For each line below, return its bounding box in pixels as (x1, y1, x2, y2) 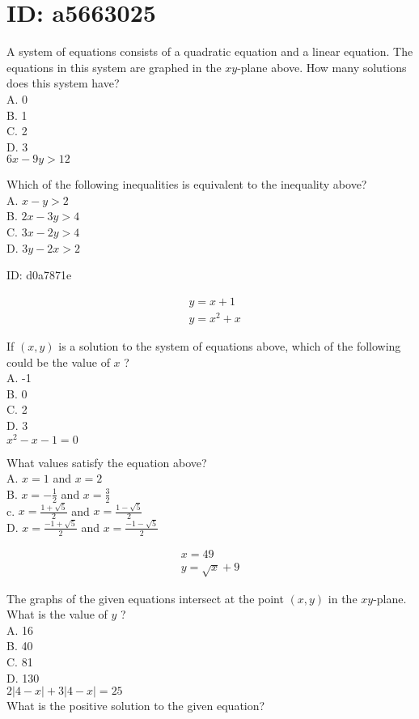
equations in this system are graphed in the (6, 58, 222, 75)
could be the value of (6, 353, 110, 370)
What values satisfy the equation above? (6, 453, 207, 470)
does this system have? (6, 74, 120, 91)
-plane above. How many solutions (237, 58, 407, 75)
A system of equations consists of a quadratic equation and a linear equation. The (6, 43, 413, 60)
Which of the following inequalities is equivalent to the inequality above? (6, 176, 367, 193)
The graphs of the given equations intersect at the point (6, 589, 284, 606)
